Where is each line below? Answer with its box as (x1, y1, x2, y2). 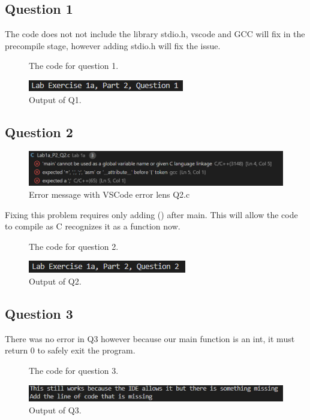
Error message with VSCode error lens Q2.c (29, 188, 190, 200)
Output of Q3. (29, 403, 82, 416)
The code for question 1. (29, 59, 119, 72)
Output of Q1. (29, 93, 82, 105)
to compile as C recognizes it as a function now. (5, 220, 180, 232)
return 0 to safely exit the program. (5, 344, 136, 356)
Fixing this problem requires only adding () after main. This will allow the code (5, 208, 298, 220)
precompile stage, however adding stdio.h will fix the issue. (5, 39, 221, 52)
